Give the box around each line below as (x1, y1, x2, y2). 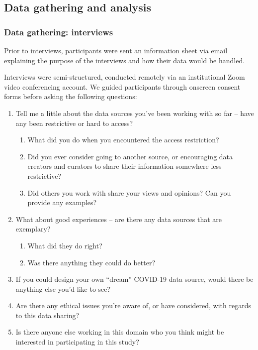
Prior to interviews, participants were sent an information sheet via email (4, 45, 228, 55)
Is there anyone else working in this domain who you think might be (15, 327, 224, 337)
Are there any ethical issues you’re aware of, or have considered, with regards (15, 300, 251, 311)
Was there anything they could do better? (27, 257, 156, 267)
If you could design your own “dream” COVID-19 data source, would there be (15, 274, 254, 284)
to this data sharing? (15, 310, 80, 320)
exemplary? (15, 224, 51, 234)
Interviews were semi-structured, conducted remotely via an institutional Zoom (4, 72, 245, 82)
